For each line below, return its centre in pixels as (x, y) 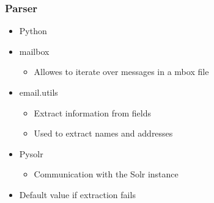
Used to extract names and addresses (103, 133)
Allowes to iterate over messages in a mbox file (121, 72)
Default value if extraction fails (77, 194)
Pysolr (31, 153)
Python (33, 31)
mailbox (34, 51)
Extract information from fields (92, 112)
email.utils (39, 92)
